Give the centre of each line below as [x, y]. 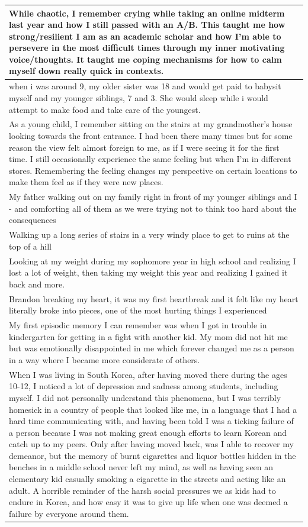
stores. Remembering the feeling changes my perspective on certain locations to [153, 170]
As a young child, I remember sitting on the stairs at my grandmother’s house [151, 124]
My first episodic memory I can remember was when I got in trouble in [138, 325]
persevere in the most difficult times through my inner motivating [147, 48]
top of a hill [30, 246]
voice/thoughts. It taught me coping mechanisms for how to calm [145, 59]
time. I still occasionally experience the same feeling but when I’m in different [150, 159]
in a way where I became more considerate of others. [105, 359]
